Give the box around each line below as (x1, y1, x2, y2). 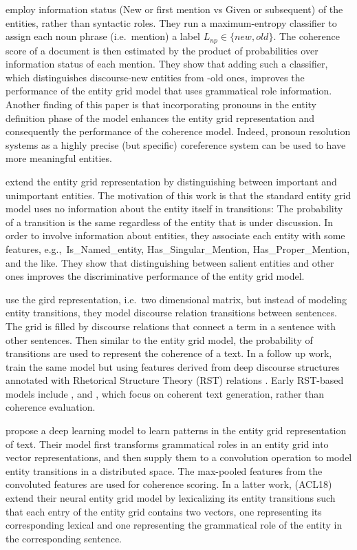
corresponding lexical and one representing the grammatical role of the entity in (6, 518, 343, 532)
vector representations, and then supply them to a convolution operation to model (6, 450, 352, 465)
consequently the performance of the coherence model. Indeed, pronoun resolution (6, 124, 351, 139)
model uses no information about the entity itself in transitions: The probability (6, 201, 343, 216)
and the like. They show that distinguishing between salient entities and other (6, 255, 334, 269)
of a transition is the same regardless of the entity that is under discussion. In (6, 214, 334, 229)
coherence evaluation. (6, 400, 96, 414)
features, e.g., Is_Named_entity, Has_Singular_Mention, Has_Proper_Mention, (6, 241, 350, 256)
